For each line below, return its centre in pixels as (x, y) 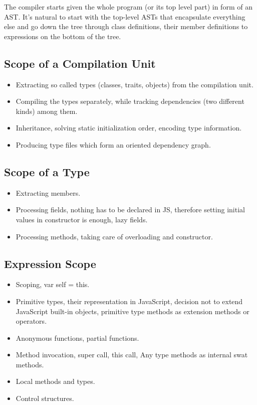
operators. (31, 321)
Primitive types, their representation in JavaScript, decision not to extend (129, 301)
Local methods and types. (55, 381)
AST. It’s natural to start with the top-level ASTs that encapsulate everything (125, 16)
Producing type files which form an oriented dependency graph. (113, 144)
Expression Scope (50, 263)
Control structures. (45, 398)
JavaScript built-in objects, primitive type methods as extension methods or (133, 311)
